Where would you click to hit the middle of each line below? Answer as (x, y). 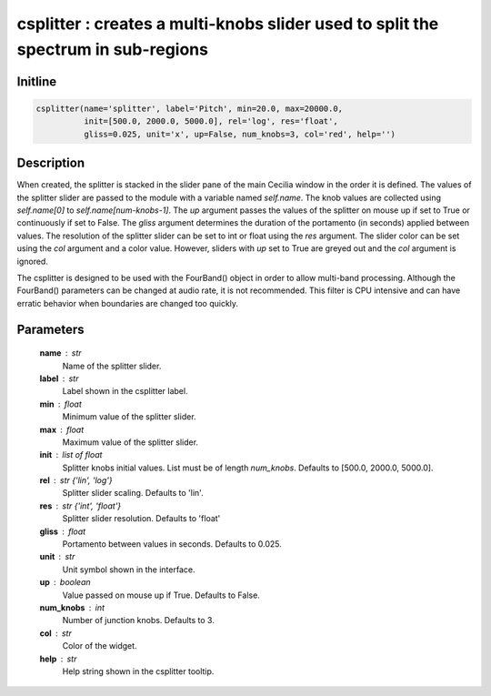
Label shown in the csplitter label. (125, 391)
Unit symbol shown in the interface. (129, 570)
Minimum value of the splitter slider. (129, 417)
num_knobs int (72, 607)
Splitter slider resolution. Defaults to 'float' (141, 519)
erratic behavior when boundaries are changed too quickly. (128, 303)
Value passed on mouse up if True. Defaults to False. (161, 595)
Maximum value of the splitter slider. (130, 442)
